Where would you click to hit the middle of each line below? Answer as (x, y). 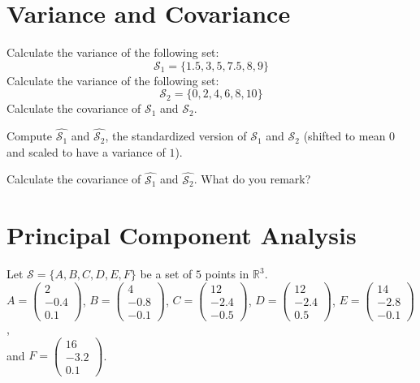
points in (227, 274)
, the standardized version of (176, 136)
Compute (29, 136)
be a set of (166, 274)
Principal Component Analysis (182, 235)
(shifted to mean (344, 136)
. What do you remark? (252, 179)
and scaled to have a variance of (86, 151)
